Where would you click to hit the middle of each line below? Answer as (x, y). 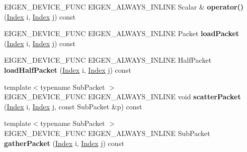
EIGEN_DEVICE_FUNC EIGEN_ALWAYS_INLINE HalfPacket (108, 60)
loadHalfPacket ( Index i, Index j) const (68, 69)
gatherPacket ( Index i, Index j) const (64, 143)
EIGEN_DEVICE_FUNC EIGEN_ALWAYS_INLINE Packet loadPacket (122, 33)
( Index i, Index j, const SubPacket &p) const (73, 106)
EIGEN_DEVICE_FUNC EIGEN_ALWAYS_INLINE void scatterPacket (122, 97)
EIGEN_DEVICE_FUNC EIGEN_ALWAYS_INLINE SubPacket (107, 133)
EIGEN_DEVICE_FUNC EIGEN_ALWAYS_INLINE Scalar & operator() (124, 7)
